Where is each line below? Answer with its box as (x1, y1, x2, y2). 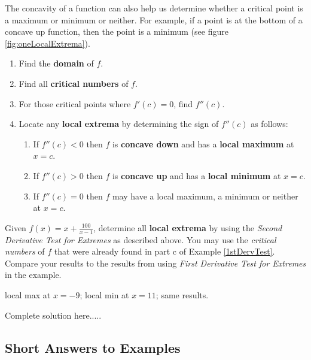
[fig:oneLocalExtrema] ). (5, 37, 90, 49)
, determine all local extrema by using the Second (93, 221, 282, 234)
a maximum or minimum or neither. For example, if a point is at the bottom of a (5, 13, 303, 26)
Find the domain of (19, 57, 94, 69)
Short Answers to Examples (5, 338, 181, 356)
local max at (5, 288, 51, 301)
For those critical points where (19, 97, 131, 110)
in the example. (5, 268, 62, 281)
